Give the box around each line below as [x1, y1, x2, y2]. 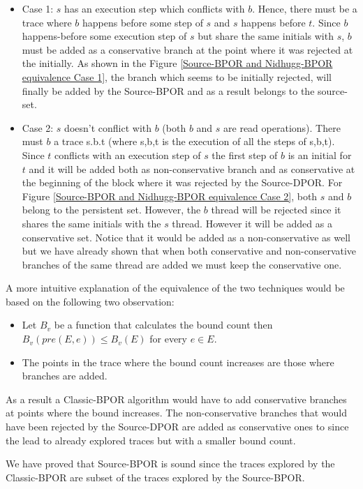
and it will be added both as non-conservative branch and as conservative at [29, 161, 355, 176]
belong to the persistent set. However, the [22, 202, 201, 217]
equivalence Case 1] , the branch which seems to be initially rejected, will [22, 69, 332, 84]
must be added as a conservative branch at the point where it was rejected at [22, 42, 353, 57]
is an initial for [288, 147, 352, 162]
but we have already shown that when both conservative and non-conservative [22, 243, 357, 258]
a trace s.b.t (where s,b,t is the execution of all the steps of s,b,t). [54, 134, 335, 149]
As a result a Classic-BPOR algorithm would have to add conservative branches [6, 391, 347, 406]
